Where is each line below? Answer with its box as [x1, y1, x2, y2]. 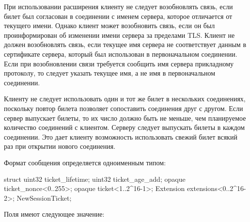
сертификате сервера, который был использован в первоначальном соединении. [4, 48, 237, 59]
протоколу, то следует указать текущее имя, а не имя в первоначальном [4, 68, 216, 78]
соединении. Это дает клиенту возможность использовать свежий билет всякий [4, 131, 237, 142]
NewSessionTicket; [16, 192, 72, 203]
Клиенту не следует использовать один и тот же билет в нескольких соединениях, [4, 94, 246, 104]
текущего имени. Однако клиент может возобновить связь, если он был [4, 20, 215, 31]
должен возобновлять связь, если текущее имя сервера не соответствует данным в [4, 39, 246, 49]
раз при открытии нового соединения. [4, 141, 116, 151]
